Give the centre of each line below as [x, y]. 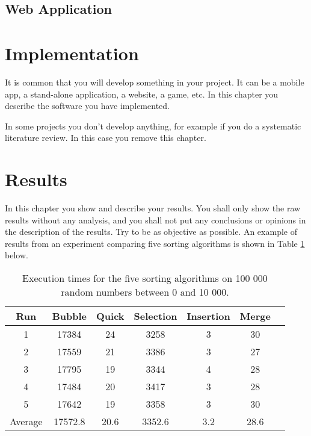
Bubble [69, 316]
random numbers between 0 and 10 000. [145, 291]
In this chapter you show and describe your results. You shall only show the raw [153, 208]
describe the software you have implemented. [87, 106]
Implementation [72, 53]
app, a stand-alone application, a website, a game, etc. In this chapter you [142, 94]
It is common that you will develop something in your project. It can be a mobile [155, 82]
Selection [155, 316]
